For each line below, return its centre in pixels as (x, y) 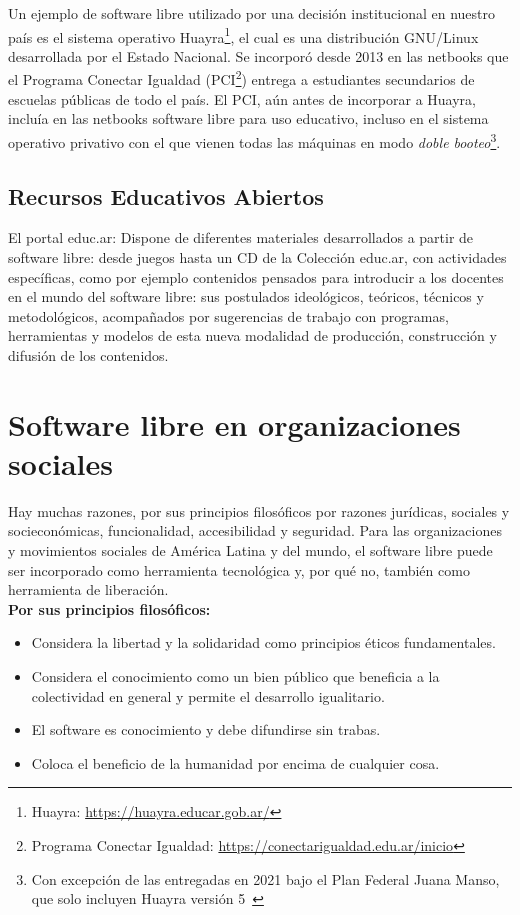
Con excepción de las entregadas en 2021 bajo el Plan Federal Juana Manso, (265, 878)
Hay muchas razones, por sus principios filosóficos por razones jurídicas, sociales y (259, 510)
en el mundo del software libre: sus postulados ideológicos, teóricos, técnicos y (246, 296)
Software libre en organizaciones (234, 423)
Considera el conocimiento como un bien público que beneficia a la (235, 675)
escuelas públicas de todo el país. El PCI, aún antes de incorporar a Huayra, (242, 98)
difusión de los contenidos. (88, 354)
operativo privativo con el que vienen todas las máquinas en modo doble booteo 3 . (254, 140)
